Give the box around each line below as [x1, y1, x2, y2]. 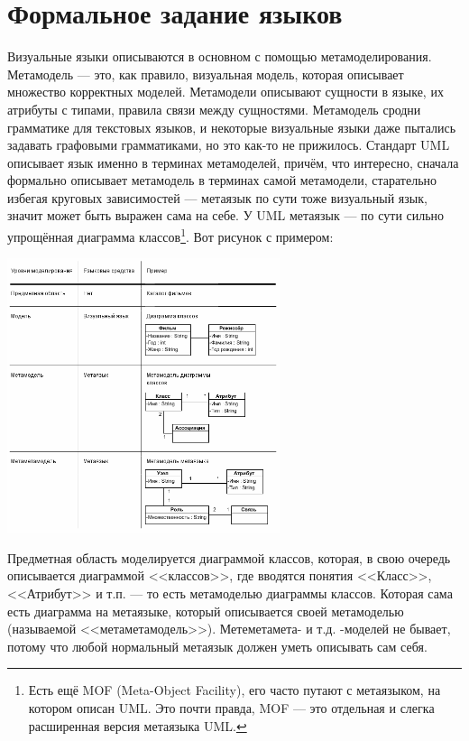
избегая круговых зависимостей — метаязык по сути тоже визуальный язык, [7, 188, 428, 207]
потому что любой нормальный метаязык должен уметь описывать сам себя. [7, 636, 428, 655]
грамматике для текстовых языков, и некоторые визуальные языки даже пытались [7, 117, 456, 136]
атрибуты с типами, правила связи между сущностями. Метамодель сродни [7, 99, 421, 118]
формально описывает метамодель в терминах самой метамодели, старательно [7, 171, 437, 190]
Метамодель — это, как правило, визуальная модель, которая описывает [7, 64, 404, 83]
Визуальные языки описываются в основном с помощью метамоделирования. [7, 47, 432, 66]
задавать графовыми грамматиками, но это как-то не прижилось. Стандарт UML [7, 135, 450, 154]
